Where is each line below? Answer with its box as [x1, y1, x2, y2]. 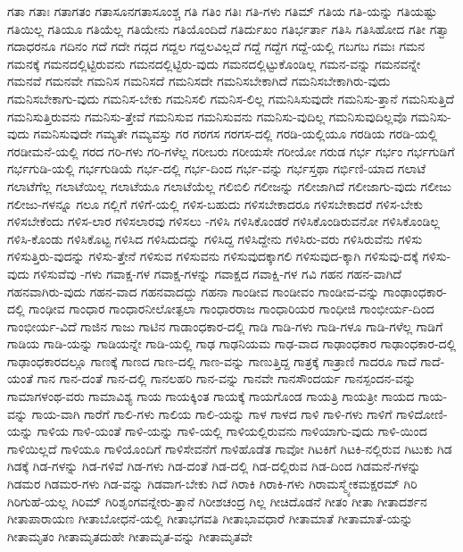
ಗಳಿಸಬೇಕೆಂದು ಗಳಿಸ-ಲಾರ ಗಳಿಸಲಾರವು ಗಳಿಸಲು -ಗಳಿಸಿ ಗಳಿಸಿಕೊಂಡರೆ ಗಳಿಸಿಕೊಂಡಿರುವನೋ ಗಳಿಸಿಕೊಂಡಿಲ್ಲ [7, 212, 440, 230]
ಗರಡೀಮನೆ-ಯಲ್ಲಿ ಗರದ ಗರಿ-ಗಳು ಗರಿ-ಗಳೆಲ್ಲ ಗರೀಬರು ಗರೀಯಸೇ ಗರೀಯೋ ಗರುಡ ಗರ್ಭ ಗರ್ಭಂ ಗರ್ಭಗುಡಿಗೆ [7, 141, 455, 160]
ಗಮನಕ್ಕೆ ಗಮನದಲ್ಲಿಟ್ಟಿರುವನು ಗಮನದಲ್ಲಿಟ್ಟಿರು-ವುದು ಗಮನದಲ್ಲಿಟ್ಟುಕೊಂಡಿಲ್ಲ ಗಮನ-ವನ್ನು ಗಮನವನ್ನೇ [7, 54, 421, 72]
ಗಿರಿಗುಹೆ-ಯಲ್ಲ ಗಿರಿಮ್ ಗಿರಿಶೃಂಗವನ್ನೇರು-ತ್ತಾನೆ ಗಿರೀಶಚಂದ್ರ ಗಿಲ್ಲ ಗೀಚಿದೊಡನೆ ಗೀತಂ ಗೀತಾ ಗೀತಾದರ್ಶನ [7, 491, 427, 510]
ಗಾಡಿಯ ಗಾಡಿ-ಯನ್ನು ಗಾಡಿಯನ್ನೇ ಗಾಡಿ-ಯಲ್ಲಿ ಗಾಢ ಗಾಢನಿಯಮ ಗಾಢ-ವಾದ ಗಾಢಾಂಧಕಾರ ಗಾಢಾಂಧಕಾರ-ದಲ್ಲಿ [7, 334, 457, 353]
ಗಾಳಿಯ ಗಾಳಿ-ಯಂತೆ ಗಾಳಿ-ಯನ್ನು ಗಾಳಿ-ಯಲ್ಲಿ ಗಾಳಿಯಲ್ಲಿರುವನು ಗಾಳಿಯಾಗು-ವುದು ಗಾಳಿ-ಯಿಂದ [37, 422, 427, 440]
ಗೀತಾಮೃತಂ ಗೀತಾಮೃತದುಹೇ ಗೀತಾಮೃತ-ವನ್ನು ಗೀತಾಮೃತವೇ [7, 526, 253, 545]
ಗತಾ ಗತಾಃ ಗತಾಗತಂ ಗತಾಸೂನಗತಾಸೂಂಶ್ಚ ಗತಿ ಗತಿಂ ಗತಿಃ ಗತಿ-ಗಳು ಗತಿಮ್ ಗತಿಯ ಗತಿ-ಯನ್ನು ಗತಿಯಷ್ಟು [7, 2, 437, 20]
